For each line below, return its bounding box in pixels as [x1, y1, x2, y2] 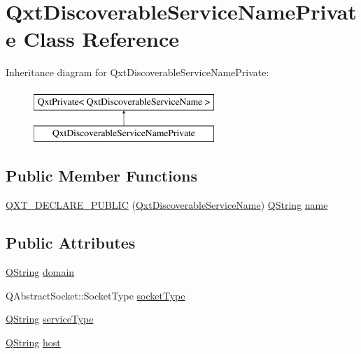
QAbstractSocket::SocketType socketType [6, 288, 185, 302]
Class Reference [23, 24, 179, 53]
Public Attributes [6, 232, 136, 253]
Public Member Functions [6, 165, 197, 186]
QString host [6, 334, 61, 349]
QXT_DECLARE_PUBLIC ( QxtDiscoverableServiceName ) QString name [6, 198, 328, 212]
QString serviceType [6, 311, 94, 326]
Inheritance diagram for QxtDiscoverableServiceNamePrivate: [6, 65, 269, 80]
